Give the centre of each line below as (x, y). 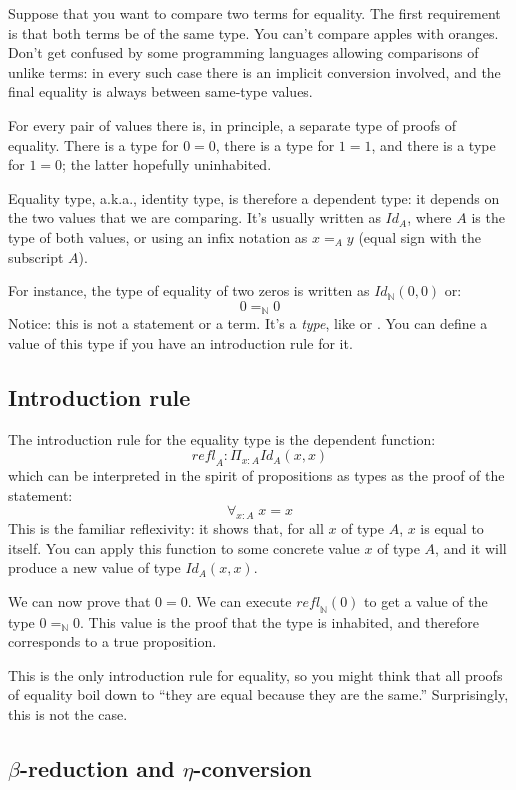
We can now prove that (79, 600)
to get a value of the (426, 600)
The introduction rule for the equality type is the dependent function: (222, 438)
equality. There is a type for (93, 144)
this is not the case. (68, 713)
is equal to (452, 527)
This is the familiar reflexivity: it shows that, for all (166, 527)
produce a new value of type (94, 567)
